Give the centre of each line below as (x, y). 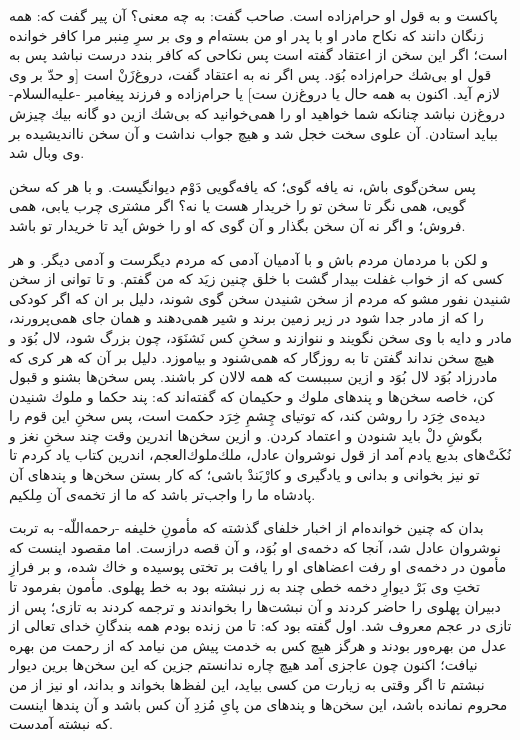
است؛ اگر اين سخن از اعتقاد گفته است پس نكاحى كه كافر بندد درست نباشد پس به (258, 54)
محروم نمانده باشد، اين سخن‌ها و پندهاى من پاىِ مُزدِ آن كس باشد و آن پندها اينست (258, 703)
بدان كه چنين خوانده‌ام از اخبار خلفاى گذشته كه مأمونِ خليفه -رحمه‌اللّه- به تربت (246, 527)
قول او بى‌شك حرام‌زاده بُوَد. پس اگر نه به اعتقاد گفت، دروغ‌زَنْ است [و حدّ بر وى (250, 73)
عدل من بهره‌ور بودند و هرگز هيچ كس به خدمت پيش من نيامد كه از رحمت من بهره (258, 644)
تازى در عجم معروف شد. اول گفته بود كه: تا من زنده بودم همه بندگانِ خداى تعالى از (260, 625)
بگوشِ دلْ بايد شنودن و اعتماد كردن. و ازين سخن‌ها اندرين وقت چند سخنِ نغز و (246, 434)
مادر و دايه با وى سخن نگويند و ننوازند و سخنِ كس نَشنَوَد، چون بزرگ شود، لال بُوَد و (260, 336)
